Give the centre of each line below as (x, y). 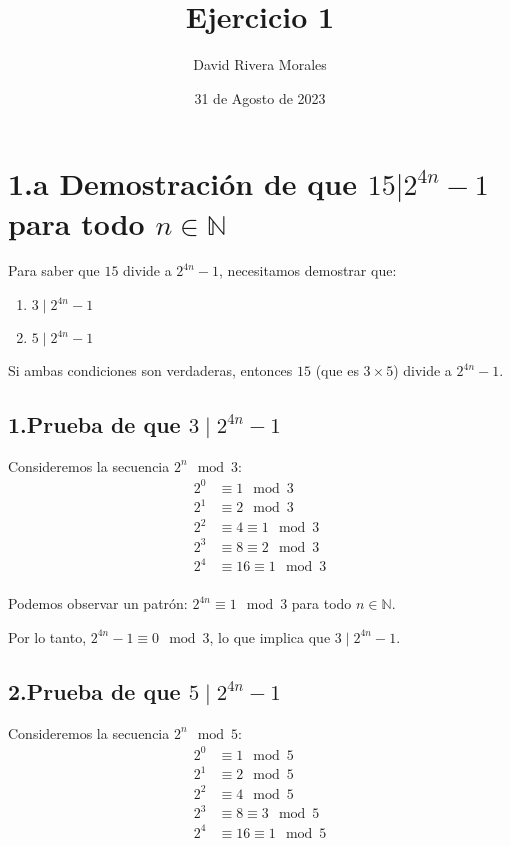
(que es (337, 370)
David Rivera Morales (260, 64)
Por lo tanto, (47, 636)
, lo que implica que (270, 636)
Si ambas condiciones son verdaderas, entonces (150, 370)
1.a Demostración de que (182, 183)
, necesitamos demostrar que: (308, 270)
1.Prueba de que (94, 424)
